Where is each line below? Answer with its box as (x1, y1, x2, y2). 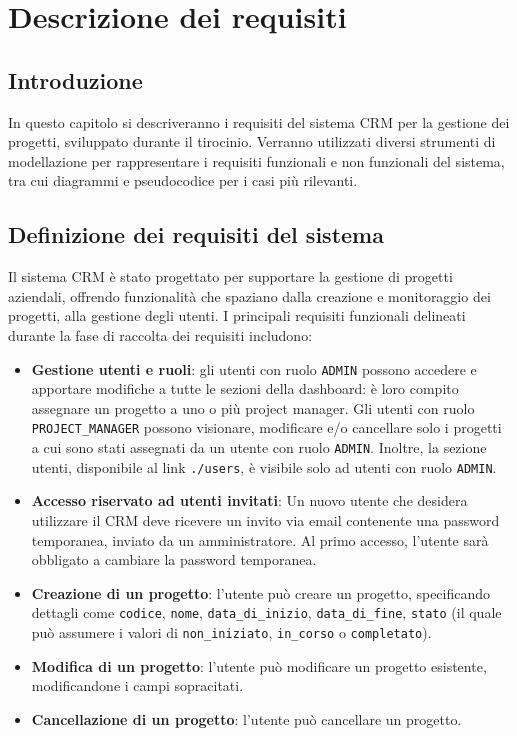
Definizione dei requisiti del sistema (8, 219, 384, 250)
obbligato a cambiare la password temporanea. (31, 549, 317, 570)
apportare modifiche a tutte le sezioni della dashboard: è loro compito (31, 378, 459, 399)
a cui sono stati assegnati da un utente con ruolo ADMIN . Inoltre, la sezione (31, 437, 487, 458)
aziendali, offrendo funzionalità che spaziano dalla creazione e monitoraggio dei (8, 285, 491, 306)
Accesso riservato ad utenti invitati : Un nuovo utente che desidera (31, 490, 468, 511)
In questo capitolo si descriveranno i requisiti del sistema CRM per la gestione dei (8, 111, 510, 132)
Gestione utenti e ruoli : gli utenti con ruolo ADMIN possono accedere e (31, 358, 477, 379)
